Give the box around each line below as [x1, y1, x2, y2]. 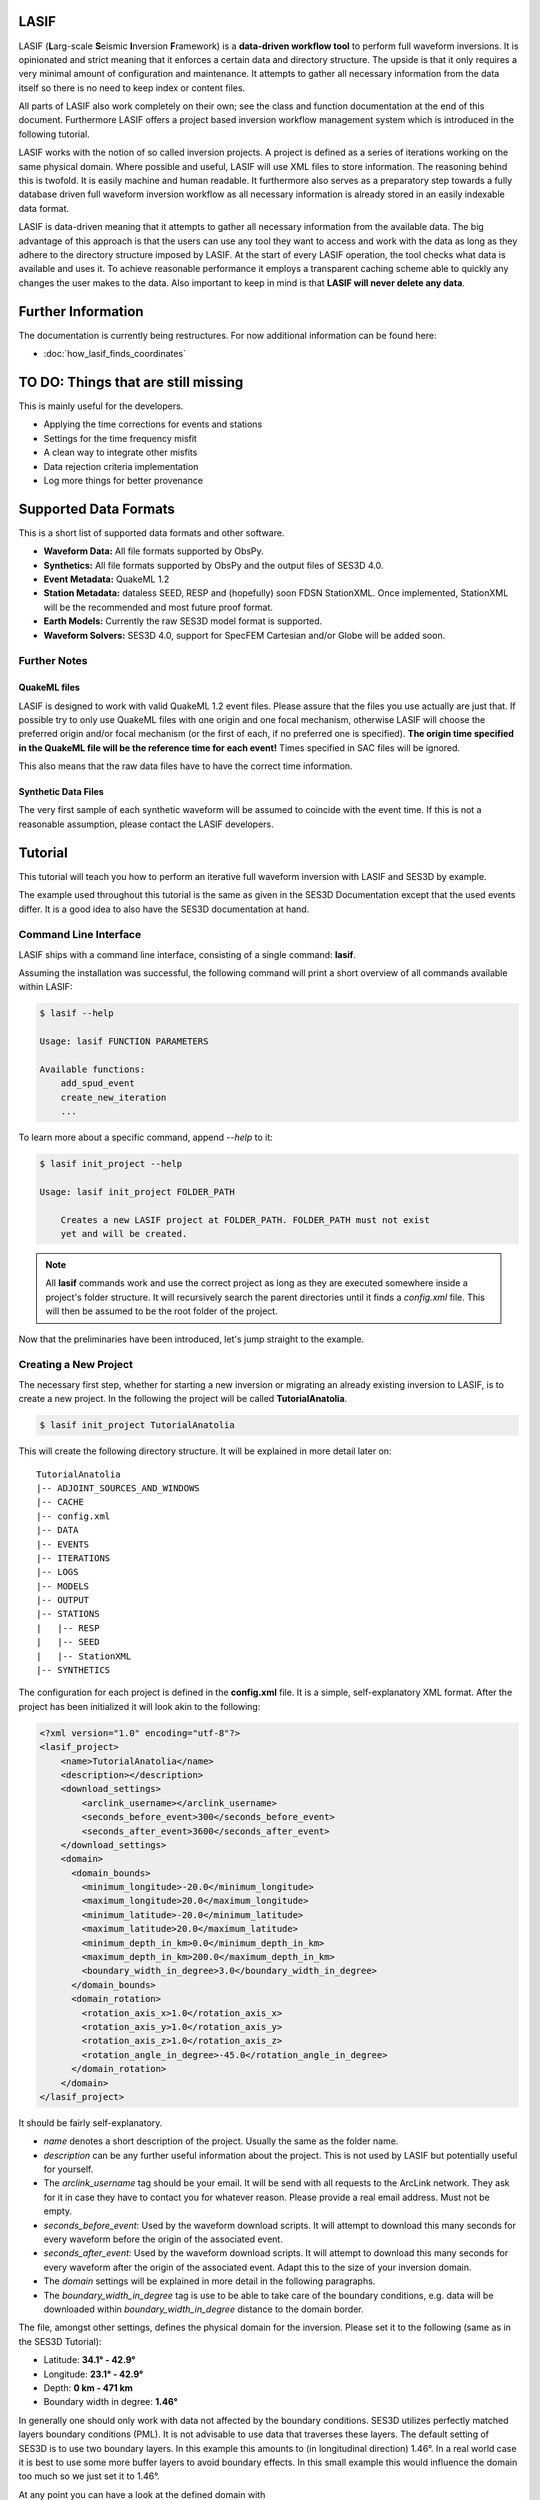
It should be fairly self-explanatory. [18, 2116, 163, 2129]
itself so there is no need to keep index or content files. [18, 81, 246, 94]
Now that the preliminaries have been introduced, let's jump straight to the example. [18, 1333, 365, 1345]
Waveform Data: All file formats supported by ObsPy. [43, 545, 264, 557]
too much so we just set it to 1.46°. [18, 2470, 160, 2482]
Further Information [18, 303, 144, 320]
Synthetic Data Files [18, 786, 104, 798]
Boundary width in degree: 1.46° [43, 2396, 179, 2408]
